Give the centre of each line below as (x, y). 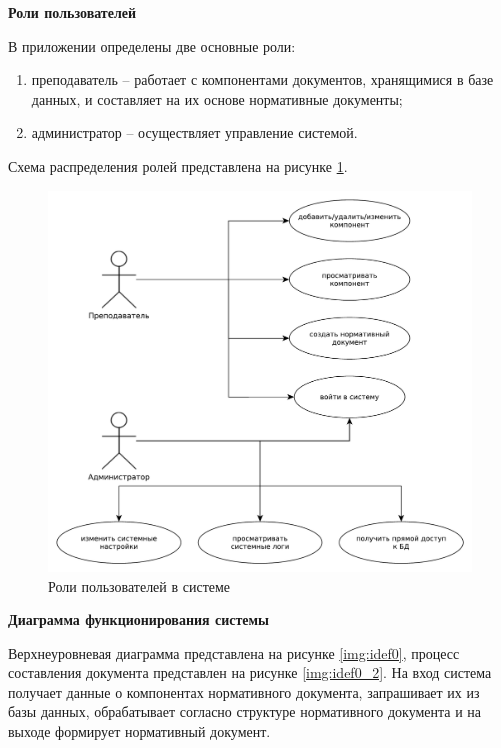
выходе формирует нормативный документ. (139, 731)
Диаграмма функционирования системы (139, 619)
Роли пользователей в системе (139, 585)
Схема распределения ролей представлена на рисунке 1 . (178, 165)
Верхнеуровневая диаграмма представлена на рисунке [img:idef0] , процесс (234, 652)
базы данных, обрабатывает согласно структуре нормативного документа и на (245, 711)
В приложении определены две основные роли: (152, 45)
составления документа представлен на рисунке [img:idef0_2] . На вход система (250, 672)
